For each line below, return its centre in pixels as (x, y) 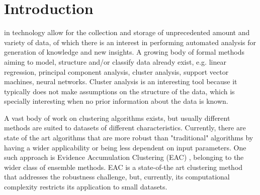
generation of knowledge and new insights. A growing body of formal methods (124, 52)
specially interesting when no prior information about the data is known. (116, 101)
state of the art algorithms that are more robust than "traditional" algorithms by (129, 138)
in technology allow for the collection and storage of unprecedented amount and (127, 32)
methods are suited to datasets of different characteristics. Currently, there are (125, 128)
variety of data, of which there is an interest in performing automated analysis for (130, 42)
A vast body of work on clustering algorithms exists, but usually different (117, 118)
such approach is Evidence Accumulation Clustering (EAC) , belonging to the (124, 157)
